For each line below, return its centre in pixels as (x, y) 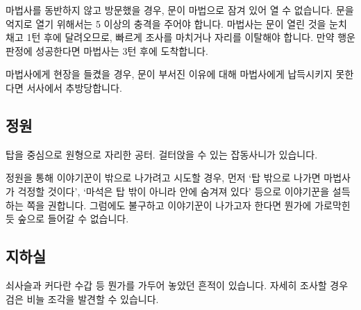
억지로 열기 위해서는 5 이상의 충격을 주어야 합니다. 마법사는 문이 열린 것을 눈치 (176, 23)
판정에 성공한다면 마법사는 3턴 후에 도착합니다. (107, 50)
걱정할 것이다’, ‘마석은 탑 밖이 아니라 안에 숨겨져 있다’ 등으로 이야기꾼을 (174, 191)
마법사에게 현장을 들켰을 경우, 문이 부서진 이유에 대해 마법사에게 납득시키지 (169, 74)
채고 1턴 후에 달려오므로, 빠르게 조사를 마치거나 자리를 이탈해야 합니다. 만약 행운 (180, 37)
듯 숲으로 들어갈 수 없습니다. (67, 219)
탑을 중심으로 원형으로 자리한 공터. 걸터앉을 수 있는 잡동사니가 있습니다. (162, 154)
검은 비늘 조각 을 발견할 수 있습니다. (82, 299)
